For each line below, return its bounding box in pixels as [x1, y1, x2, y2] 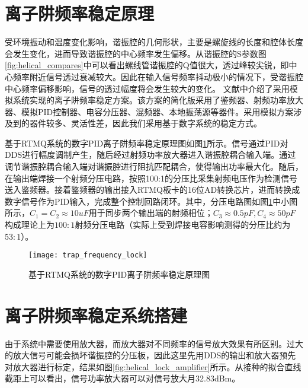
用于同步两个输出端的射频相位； [88, 206, 213, 219]
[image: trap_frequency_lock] [28, 251, 147, 260]
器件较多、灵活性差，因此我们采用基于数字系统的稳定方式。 [29, 117, 262, 129]
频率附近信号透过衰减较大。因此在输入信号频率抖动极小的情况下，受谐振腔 [12, 70, 303, 82]
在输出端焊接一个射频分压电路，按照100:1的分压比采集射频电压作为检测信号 [5, 171, 297, 184]
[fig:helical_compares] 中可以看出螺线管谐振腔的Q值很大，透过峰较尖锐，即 [5, 59, 289, 71]
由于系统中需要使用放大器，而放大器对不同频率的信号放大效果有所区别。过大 [5, 337, 303, 349]
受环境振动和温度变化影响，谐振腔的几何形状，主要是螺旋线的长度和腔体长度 [5, 36, 303, 48]
